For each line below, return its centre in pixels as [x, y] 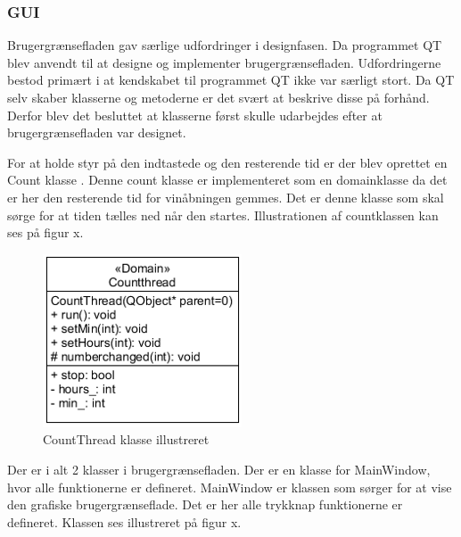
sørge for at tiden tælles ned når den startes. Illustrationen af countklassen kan [223, 215]
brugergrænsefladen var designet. [97, 132]
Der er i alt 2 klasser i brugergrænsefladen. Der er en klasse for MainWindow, [219, 469]
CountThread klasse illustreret [126, 439]
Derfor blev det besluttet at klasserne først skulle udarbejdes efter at [195, 115]
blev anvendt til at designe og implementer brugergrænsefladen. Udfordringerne [224, 62]
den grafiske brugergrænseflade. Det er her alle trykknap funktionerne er [205, 504]
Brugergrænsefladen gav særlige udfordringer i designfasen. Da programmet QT [225, 45]
